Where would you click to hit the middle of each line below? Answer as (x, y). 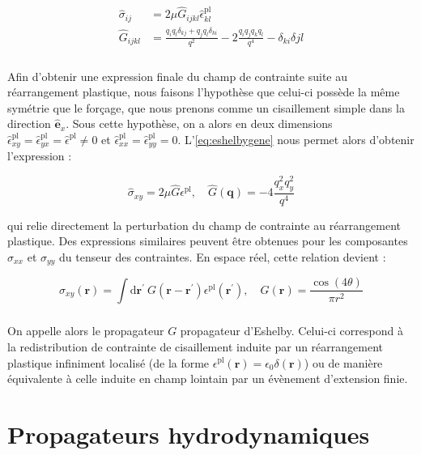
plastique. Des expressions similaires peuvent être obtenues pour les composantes (208, 241)
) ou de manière (343, 362)
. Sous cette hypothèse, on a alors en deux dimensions (199, 123)
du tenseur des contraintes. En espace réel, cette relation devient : (223, 257)
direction (29, 123)
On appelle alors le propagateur (86, 331)
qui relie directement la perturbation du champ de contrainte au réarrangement (204, 225)
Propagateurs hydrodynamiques (189, 434)
